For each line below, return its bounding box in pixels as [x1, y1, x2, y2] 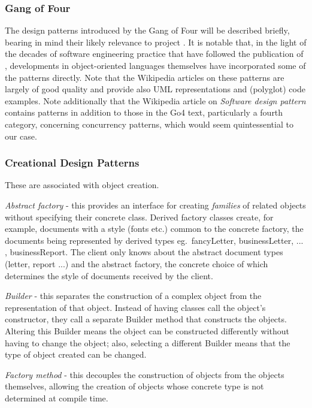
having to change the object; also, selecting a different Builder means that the [5, 336, 290, 349]
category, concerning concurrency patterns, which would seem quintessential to [5, 117, 293, 130]
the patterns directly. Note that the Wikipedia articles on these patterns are [5, 71, 284, 83]
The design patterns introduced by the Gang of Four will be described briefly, [5, 24, 290, 37]
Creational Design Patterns [5, 155, 140, 170]
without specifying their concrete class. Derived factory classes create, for [5, 210, 274, 223]
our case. [5, 129, 37, 142]
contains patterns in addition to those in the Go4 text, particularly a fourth [5, 106, 283, 119]
